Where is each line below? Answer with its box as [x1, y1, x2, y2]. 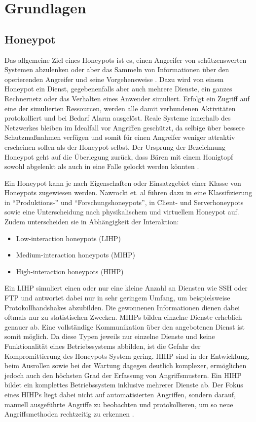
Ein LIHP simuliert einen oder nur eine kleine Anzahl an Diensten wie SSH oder [4, 283, 248, 293]
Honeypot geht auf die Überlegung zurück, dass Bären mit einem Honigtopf [4, 151, 233, 162]
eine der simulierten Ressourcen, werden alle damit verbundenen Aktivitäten [4, 103, 236, 113]
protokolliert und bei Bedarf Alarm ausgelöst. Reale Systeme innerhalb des [4, 113, 231, 123]
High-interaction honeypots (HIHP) [16, 266, 124, 276]
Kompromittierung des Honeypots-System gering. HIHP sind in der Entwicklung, [4, 350, 250, 361]
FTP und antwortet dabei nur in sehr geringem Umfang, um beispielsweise [4, 293, 230, 303]
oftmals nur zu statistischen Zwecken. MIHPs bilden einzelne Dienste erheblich [4, 312, 242, 322]
